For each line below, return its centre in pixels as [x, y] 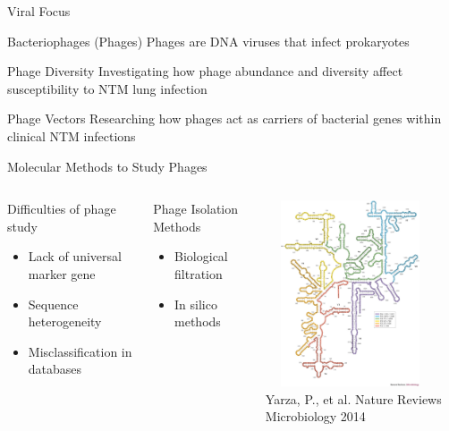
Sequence [53, 304]
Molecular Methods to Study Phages [107, 166]
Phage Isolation [196, 209]
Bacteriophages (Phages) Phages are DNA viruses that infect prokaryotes [208, 41]
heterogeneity [65, 321]
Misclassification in [80, 351]
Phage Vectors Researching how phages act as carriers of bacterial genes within [224, 118]
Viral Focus [39, 11]
